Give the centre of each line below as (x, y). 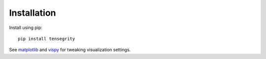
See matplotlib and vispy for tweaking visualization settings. (70, 50)
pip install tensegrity (47, 39)
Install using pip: (26, 28)
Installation (33, 13)
